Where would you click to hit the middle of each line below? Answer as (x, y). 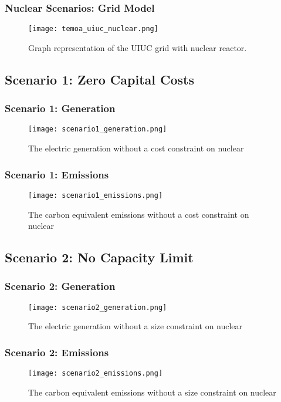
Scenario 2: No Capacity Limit (99, 257)
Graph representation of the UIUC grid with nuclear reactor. (138, 47)
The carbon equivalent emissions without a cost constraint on (139, 214)
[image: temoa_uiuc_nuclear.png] (93, 29)
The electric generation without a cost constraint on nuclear (136, 148)
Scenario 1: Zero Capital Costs (100, 79)
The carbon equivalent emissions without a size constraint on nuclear (152, 392)
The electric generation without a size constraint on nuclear (136, 326)
